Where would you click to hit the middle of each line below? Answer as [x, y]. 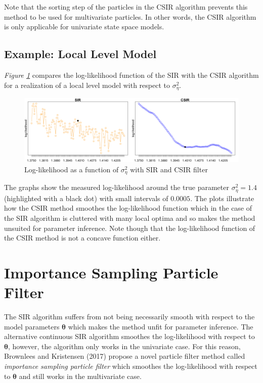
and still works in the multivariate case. [80, 376]
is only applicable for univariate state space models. [84, 27]
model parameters [32, 326]
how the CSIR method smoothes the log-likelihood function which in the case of [128, 208]
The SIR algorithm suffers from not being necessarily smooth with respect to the [129, 316]
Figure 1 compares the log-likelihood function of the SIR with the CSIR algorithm [131, 75]
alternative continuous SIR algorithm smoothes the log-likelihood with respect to [129, 336]
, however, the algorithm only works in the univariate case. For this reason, [124, 346]
